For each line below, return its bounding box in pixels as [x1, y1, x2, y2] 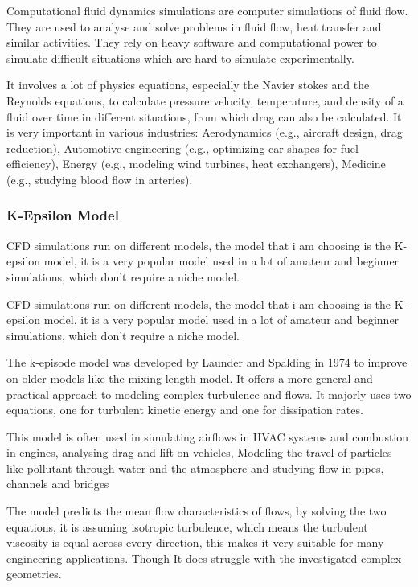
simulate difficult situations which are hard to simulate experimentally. [6, 49, 354, 66]
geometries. [6, 565, 62, 582]
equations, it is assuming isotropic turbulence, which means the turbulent [6, 518, 368, 535]
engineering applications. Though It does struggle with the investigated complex [6, 549, 402, 566]
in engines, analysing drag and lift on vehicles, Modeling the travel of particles [6, 444, 392, 461]
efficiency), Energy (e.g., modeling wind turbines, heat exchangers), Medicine [6, 155, 386, 172]
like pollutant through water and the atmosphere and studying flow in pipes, [6, 459, 384, 476]
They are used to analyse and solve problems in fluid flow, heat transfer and [6, 18, 382, 35]
